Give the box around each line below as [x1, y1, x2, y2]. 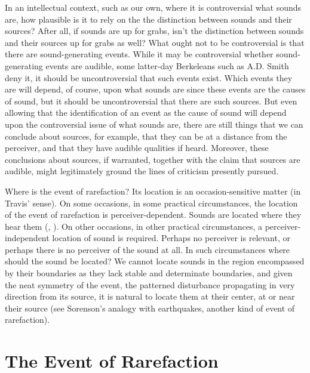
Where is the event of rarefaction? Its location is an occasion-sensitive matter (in [5, 184, 301, 197]
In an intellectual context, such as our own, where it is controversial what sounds [5, 1, 302, 13]
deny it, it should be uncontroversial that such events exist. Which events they [5, 71, 293, 84]
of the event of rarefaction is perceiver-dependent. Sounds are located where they [5, 208, 302, 221]
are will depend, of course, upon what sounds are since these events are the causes [5, 83, 306, 95]
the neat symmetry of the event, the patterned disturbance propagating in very [5, 278, 295, 291]
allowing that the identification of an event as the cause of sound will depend [5, 106, 287, 119]
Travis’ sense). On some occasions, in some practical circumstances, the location [5, 196, 298, 209]
